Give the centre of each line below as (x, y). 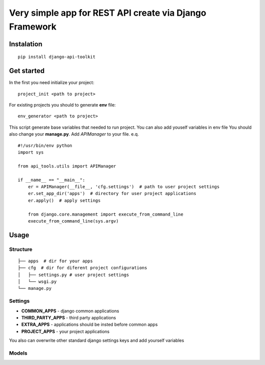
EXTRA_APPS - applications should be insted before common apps (90, 325)
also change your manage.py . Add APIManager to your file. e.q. (74, 134)
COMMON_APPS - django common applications (70, 311)
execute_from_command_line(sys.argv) (73, 221)
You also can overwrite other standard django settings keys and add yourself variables (96, 340)
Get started (27, 71)
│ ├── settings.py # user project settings (74, 275)
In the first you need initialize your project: (52, 83)
